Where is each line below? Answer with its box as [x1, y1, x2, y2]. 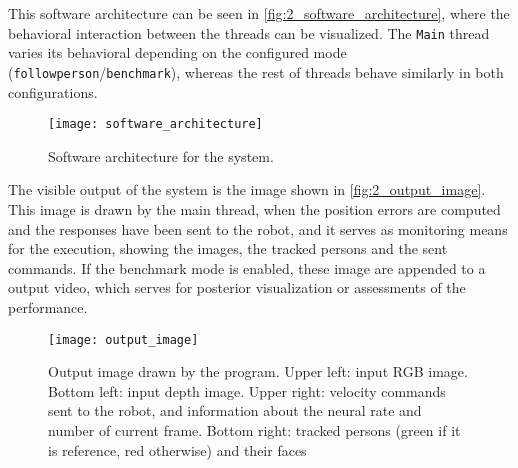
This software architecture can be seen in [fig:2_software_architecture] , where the [8, 3, 510, 23]
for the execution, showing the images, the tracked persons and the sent [8, 238, 448, 259]
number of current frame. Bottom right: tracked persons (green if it [48, 419, 461, 440]
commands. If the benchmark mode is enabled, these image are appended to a [8, 257, 486, 278]
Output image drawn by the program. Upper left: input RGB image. [48, 361, 468, 382]
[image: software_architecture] [48, 117, 263, 132]
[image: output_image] [48, 332, 199, 347]
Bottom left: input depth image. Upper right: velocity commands [48, 380, 446, 401]
